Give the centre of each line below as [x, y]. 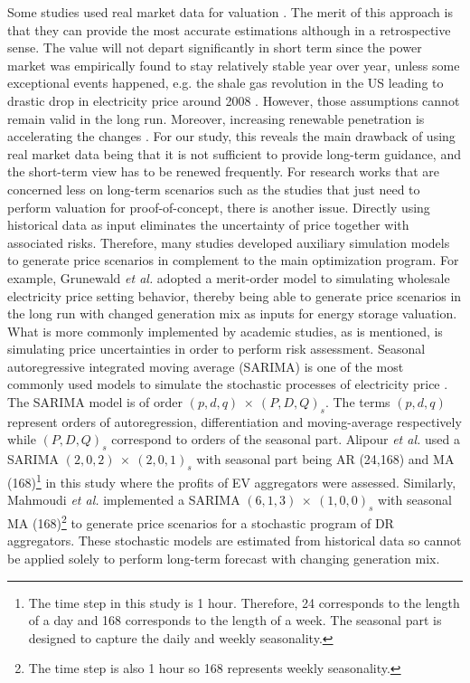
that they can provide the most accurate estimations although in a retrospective [229, 29]
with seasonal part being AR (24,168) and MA [325, 459]
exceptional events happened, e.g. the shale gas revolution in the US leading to [226, 83]
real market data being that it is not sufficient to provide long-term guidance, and [234, 153]
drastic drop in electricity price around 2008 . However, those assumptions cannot [234, 100]
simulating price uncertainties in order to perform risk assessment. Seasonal [216, 349]
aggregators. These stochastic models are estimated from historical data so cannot [235, 541]
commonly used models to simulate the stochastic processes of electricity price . [228, 384]
